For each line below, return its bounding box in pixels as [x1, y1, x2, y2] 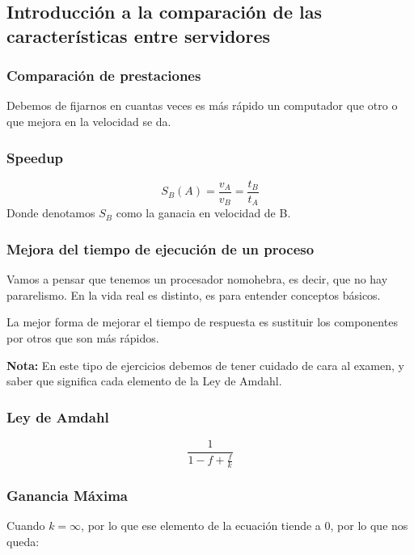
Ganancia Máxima [6, 486, 128, 506]
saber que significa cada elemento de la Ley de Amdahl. [6, 372, 282, 389]
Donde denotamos [6, 204, 95, 221]
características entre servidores [6, 23, 270, 48]
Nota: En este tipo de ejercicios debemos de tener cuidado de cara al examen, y [6, 356, 404, 373]
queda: [6, 532, 40, 549]
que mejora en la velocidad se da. [6, 112, 171, 129]
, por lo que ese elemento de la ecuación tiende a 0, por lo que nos [81, 517, 408, 534]
